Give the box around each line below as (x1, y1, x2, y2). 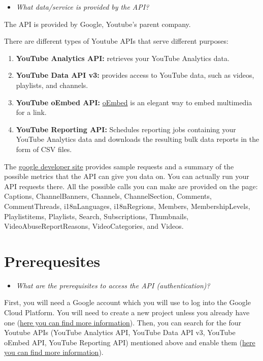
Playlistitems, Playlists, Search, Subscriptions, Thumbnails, (4, 210, 189, 221)
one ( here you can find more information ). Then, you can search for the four (4, 317, 242, 327)
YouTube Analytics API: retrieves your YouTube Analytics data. (16, 52, 229, 63)
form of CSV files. (16, 143, 72, 154)
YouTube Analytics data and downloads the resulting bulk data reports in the (16, 134, 259, 144)
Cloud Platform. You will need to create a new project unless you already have (4, 307, 250, 317)
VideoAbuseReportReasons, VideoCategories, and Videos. (4, 221, 184, 231)
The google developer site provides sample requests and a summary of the (4, 161, 234, 171)
